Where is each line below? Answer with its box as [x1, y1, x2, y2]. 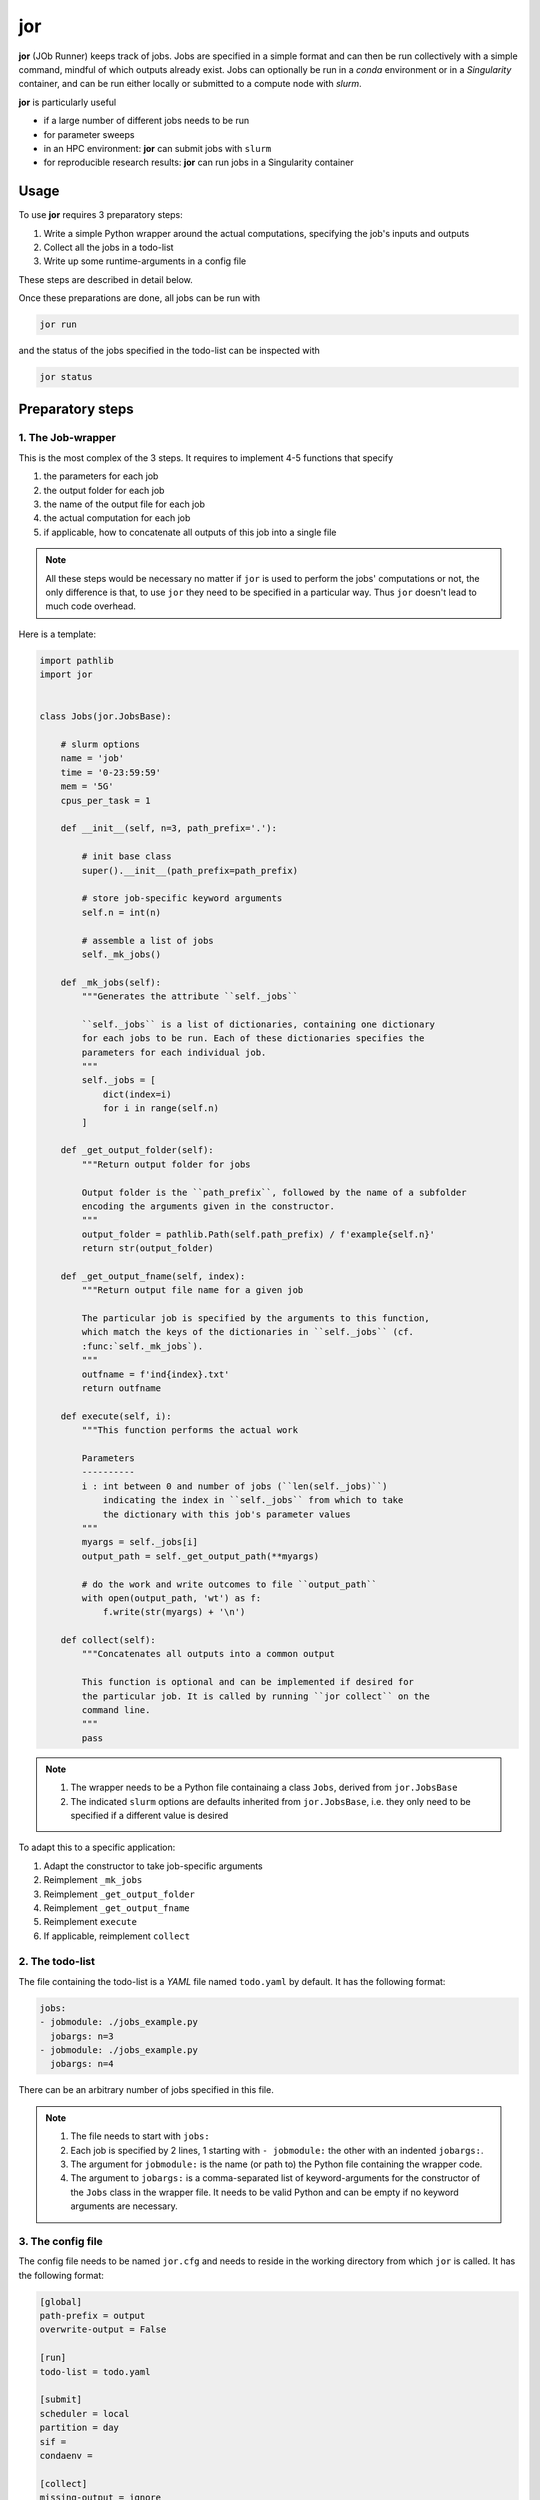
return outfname [81, 1383, 162, 1394]
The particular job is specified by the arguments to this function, [81, 1313, 430, 1324]
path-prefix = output [39, 2310, 146, 2322]
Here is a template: [18, 628, 97, 640]
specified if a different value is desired [70, 1809, 229, 1821]
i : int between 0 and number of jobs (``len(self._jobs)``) [81, 1480, 388, 1492]
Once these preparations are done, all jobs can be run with [18, 292, 260, 304]
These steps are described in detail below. [18, 273, 194, 285]
